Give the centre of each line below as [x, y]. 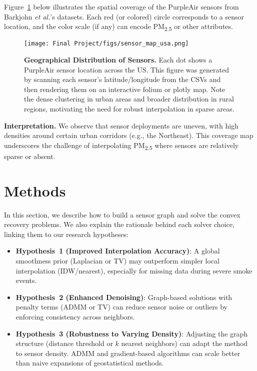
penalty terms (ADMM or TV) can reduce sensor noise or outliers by [121, 307]
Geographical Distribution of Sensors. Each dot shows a [118, 59]
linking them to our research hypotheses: [66, 234]
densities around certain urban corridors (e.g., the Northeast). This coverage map [129, 135]
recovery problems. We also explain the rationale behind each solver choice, [119, 224]
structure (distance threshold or [64, 343]
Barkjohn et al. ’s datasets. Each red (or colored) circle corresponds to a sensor [124, 16]
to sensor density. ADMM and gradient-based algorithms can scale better [128, 353]
